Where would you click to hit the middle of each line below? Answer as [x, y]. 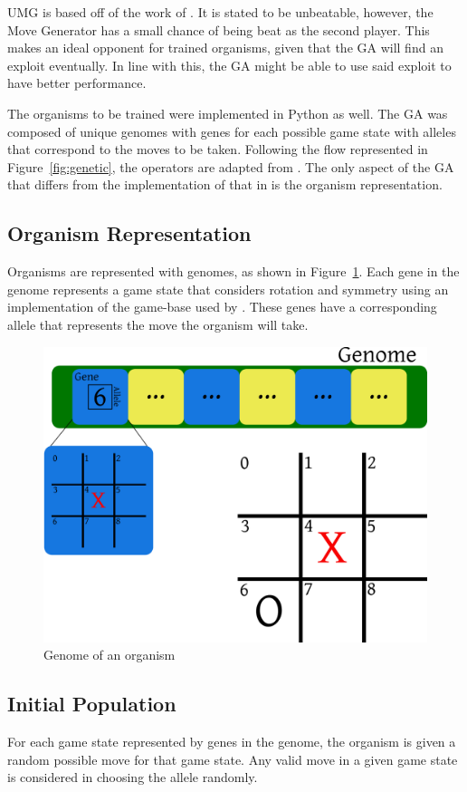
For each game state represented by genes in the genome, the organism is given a [232, 742]
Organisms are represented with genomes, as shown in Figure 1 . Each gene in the [233, 271]
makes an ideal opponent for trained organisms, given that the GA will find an [225, 48]
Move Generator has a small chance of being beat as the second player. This [219, 29]
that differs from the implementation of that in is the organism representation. [225, 184]
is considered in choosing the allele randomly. [133, 777]
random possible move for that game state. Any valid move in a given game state [233, 759]
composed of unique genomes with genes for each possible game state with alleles [232, 131]
